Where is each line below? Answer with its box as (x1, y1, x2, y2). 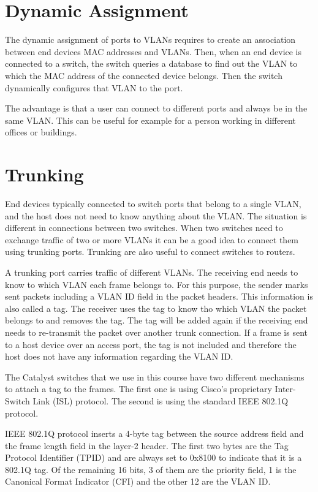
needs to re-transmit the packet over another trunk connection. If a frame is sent (5, 325, 308, 338)
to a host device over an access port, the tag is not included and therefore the (5, 338, 297, 350)
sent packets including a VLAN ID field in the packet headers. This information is (5, 290, 313, 303)
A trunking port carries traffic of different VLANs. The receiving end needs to (5, 265, 298, 278)
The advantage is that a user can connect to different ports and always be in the (5, 102, 308, 115)
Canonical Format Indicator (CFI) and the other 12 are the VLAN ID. (5, 475, 271, 488)
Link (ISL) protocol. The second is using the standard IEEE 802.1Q (32, 394, 289, 407)
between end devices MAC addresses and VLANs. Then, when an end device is (5, 45, 302, 58)
